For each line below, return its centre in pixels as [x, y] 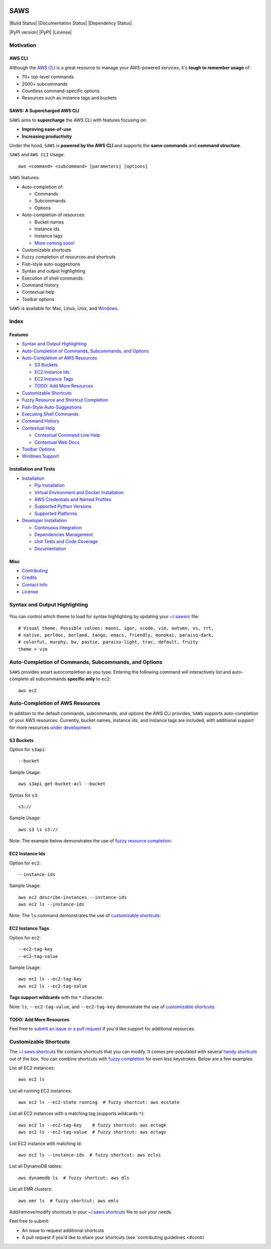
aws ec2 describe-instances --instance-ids [73, 897]
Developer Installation [44, 521]
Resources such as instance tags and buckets [69, 98]
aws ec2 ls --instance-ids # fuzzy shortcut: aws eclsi [90, 1155]
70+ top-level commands [48, 77]
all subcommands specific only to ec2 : [70, 679]
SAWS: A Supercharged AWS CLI [44, 111]
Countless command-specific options [61, 91]
